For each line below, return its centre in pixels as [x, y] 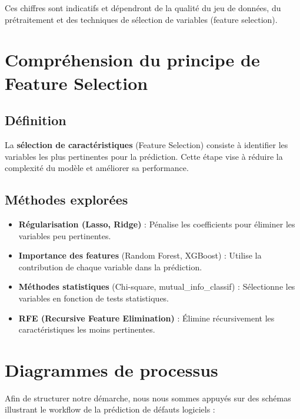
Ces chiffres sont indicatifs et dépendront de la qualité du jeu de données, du [143, 8]
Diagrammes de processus [111, 369]
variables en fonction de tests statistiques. [94, 298]
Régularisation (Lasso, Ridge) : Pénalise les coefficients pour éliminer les [157, 224]
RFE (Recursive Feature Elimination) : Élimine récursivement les [146, 318]
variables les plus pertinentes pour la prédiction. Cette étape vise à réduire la [144, 156]
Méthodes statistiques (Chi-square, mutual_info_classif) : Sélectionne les [157, 286]
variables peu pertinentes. [65, 235]
